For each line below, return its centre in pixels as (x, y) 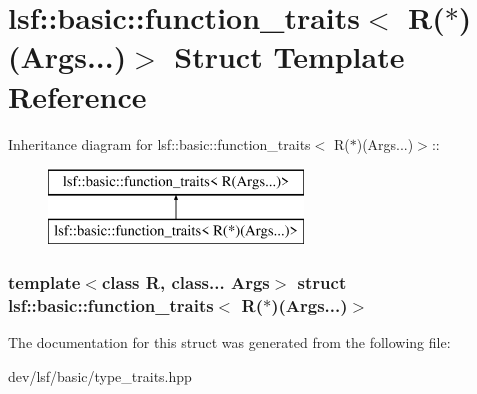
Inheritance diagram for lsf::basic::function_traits (159, 143)
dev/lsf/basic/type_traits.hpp (100, 376)
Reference (77, 95)
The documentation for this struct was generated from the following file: (229, 342)
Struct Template (289, 56)
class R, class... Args (185, 282)
